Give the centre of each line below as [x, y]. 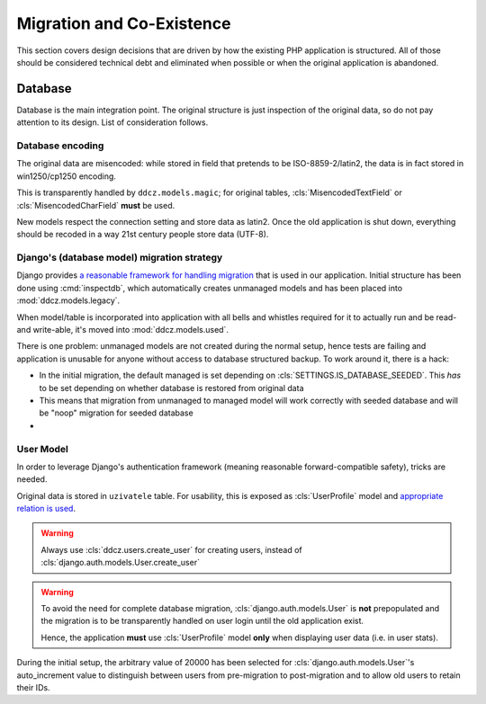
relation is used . [46, 509]
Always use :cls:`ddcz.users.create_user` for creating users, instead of [171, 549]
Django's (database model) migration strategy [120, 258]
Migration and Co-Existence [124, 23]
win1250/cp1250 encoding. [67, 176]
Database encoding [60, 146]
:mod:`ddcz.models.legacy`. [68, 300]
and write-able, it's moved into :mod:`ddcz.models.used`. [123, 330]
